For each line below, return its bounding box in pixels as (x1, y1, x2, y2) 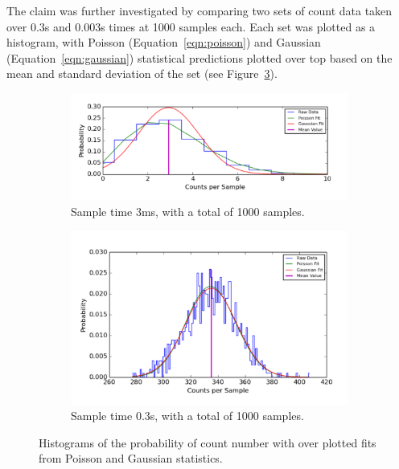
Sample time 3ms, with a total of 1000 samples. (71, 202, 305, 219)
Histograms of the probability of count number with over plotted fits (39, 434, 376, 451)
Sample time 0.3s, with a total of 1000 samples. (71, 407, 304, 424)
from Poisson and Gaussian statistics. (39, 450, 223, 467)
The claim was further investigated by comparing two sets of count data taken (6, 2, 393, 18)
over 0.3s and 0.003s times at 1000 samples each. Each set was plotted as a (6, 18, 376, 35)
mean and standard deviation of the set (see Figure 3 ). (6, 65, 278, 82)
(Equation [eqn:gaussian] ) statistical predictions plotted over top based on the (6, 49, 393, 66)
